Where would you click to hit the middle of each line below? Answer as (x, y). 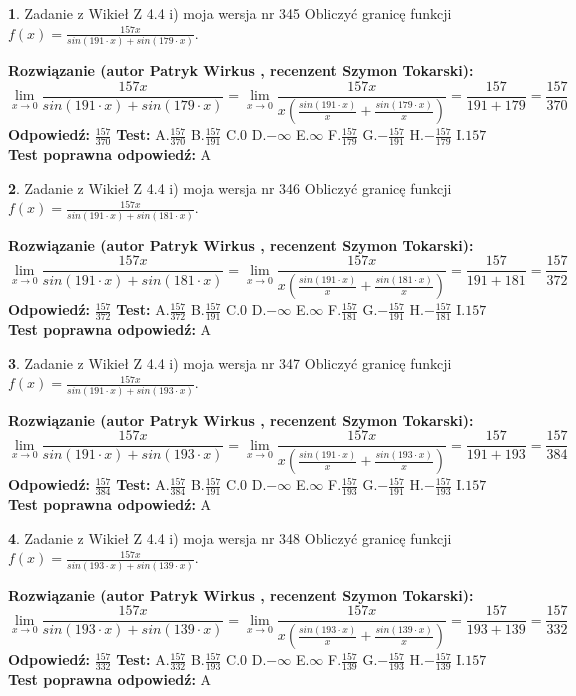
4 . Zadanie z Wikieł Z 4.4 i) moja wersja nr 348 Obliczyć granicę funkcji (230, 537)
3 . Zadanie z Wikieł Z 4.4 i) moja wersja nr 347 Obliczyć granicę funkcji (230, 362)
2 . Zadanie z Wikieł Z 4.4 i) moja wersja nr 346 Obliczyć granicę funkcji (230, 187)
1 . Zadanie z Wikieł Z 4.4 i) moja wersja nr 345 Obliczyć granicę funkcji (230, 13)
